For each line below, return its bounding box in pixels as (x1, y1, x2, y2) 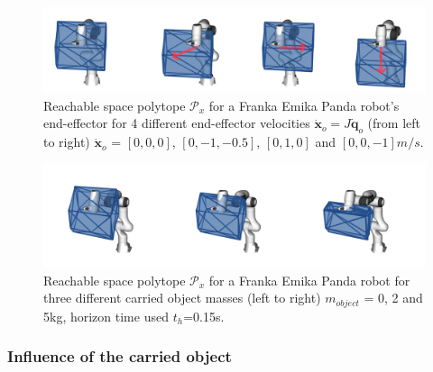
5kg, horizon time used (43, 306, 169, 325)
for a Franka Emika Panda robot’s (208, 95, 400, 114)
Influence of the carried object (7, 345, 232, 367)
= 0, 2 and (364, 288, 423, 307)
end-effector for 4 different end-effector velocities (43, 113, 310, 132)
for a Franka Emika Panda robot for (208, 270, 410, 289)
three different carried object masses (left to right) (43, 288, 321, 307)
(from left (367, 113, 420, 132)
